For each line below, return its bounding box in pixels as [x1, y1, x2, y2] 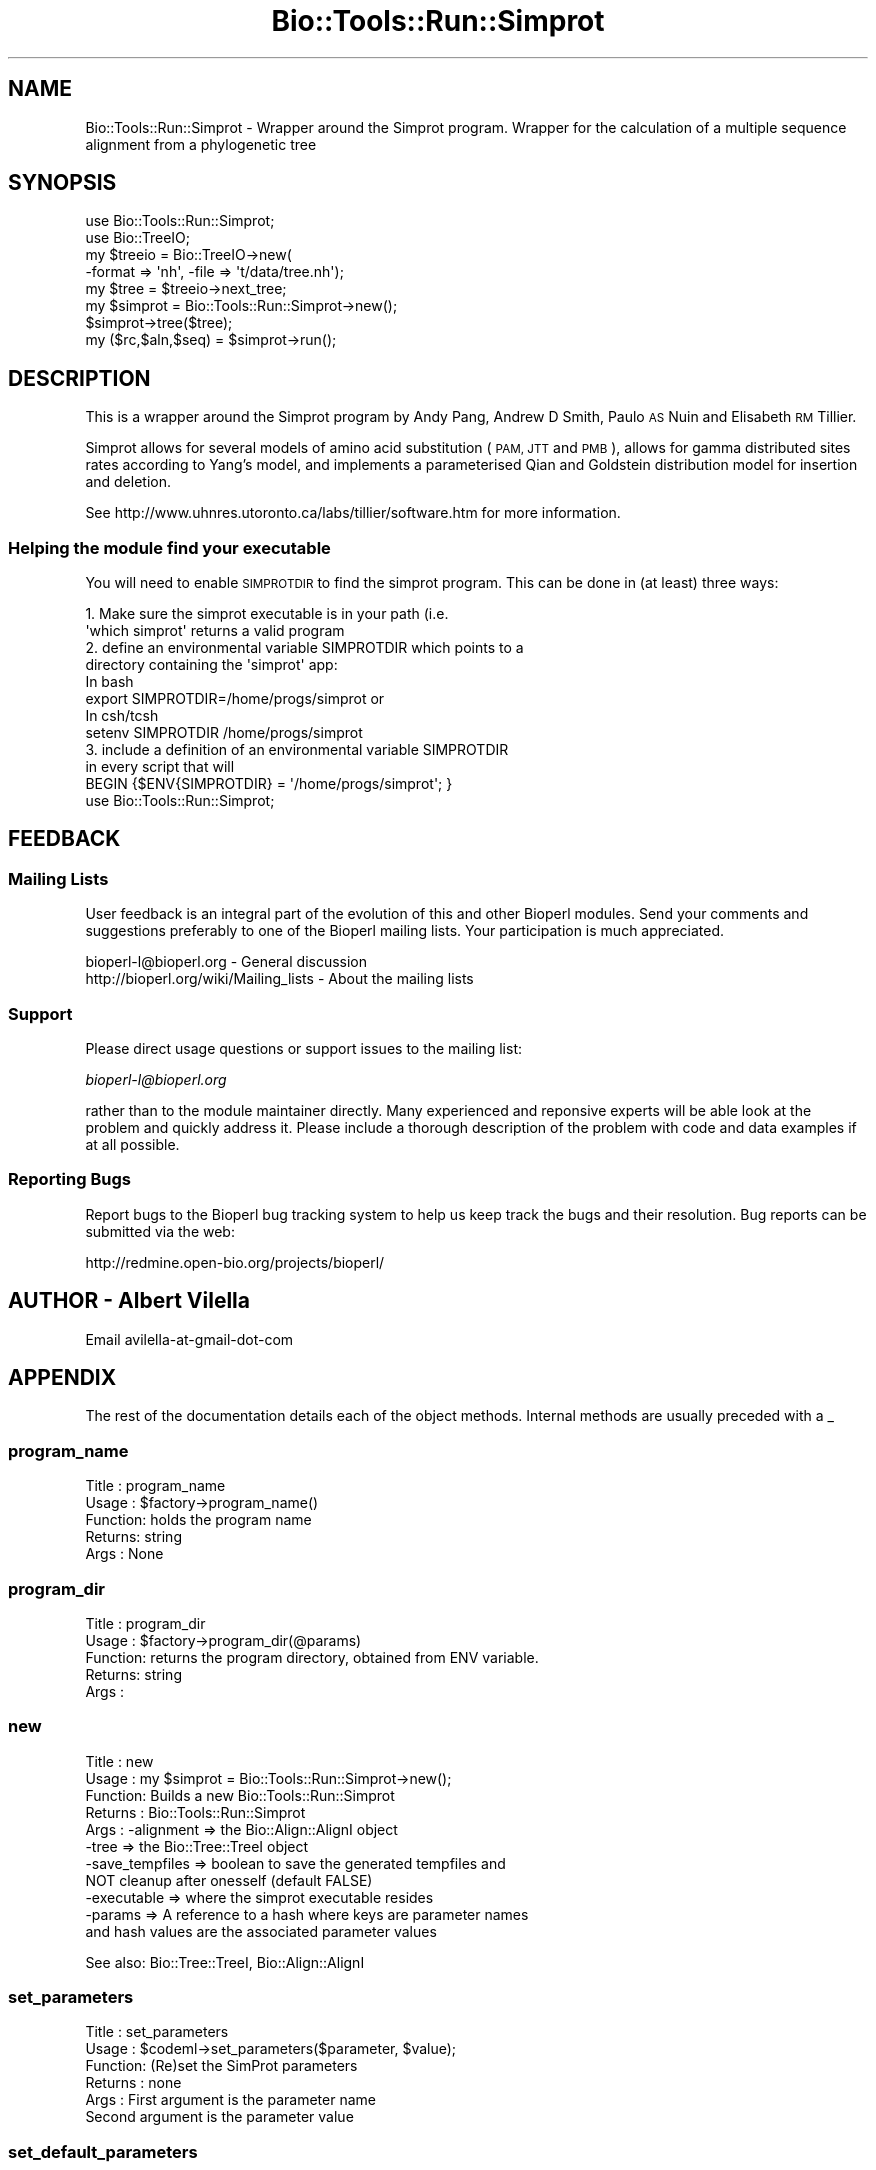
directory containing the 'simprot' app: [85, 656, 338, 674]
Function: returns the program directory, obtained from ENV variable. [85, 1648, 539, 1666]
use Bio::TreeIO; [85, 229, 190, 247]
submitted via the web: [85, 1222, 235, 1240]
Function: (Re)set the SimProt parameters [85, 2057, 358, 2075]
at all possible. [85, 1136, 180, 1153]
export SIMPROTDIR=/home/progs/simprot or [85, 690, 385, 708]
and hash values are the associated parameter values [85, 1922, 437, 1940]
